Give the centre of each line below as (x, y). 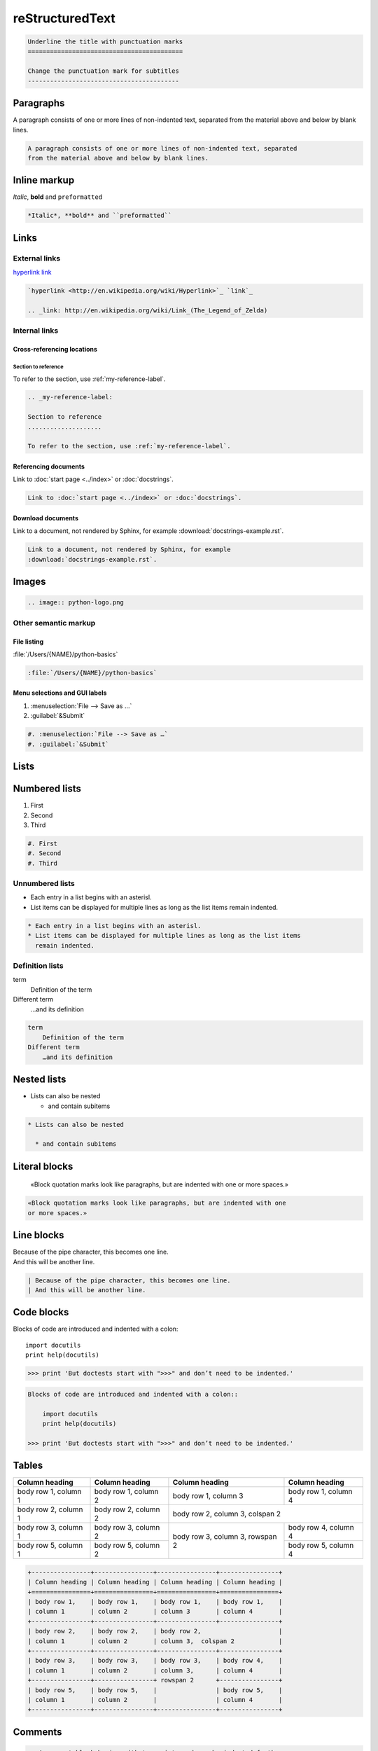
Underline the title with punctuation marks (105, 42)
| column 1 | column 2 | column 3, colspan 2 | (155, 1641)
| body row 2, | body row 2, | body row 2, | (155, 1631)
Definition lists (38, 965)
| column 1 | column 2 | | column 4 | (155, 1700)
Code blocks (41, 1312)
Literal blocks (43, 1166)
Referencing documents (49, 466)
